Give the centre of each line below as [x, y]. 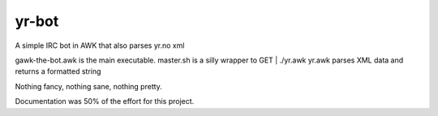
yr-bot [37, 21]
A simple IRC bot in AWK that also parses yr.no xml [100, 45]
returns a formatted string [58, 71]
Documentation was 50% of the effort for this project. [105, 101]
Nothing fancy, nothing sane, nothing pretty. [88, 86]
